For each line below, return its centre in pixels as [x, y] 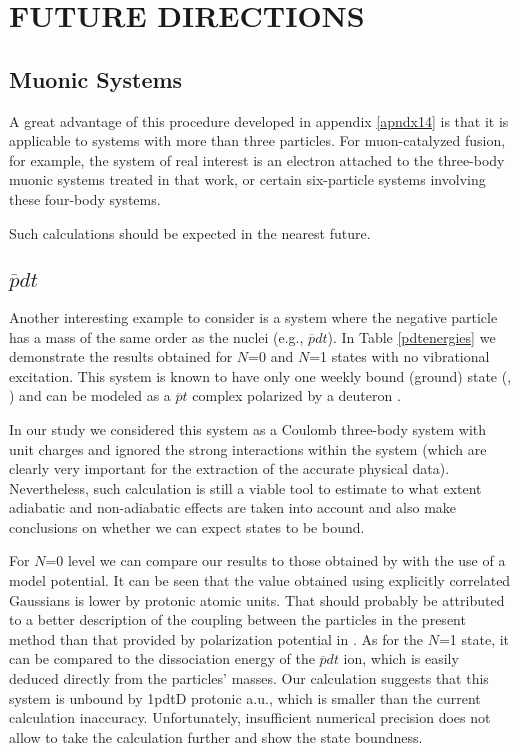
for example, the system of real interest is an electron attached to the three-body [257, 159]
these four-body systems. [85, 198]
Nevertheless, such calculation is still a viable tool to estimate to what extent [245, 487]
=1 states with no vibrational [399, 356]
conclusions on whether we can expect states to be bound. [187, 526]
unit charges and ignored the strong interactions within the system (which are [248, 448]
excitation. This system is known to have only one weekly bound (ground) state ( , [260, 375]
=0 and [271, 356]
